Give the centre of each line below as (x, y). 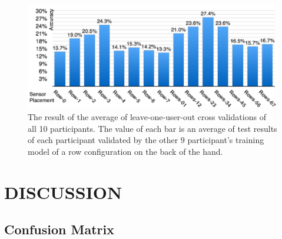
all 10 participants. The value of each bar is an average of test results (152, 128)
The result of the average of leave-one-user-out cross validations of (147, 116)
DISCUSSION (63, 192)
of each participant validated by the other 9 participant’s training (146, 140)
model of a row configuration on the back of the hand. (125, 151)
